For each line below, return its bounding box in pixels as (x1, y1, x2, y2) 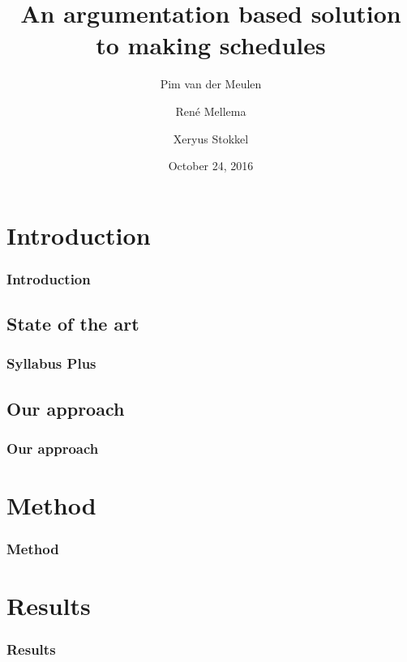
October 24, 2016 (168, 157, 254, 174)
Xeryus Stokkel (173, 130, 249, 147)
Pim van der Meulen (160, 75, 262, 92)
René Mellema (175, 102, 246, 119)
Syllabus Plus (6, 353, 96, 374)
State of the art (6, 311, 139, 336)
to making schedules (96, 28, 326, 62)
